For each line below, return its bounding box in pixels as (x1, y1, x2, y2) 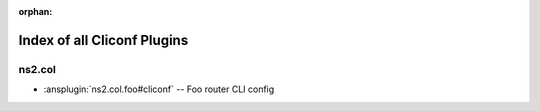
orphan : (18, 6, 53, 17)
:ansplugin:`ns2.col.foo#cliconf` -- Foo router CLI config (43, 83, 275, 95)
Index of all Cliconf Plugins (18, 31, 189, 49)
